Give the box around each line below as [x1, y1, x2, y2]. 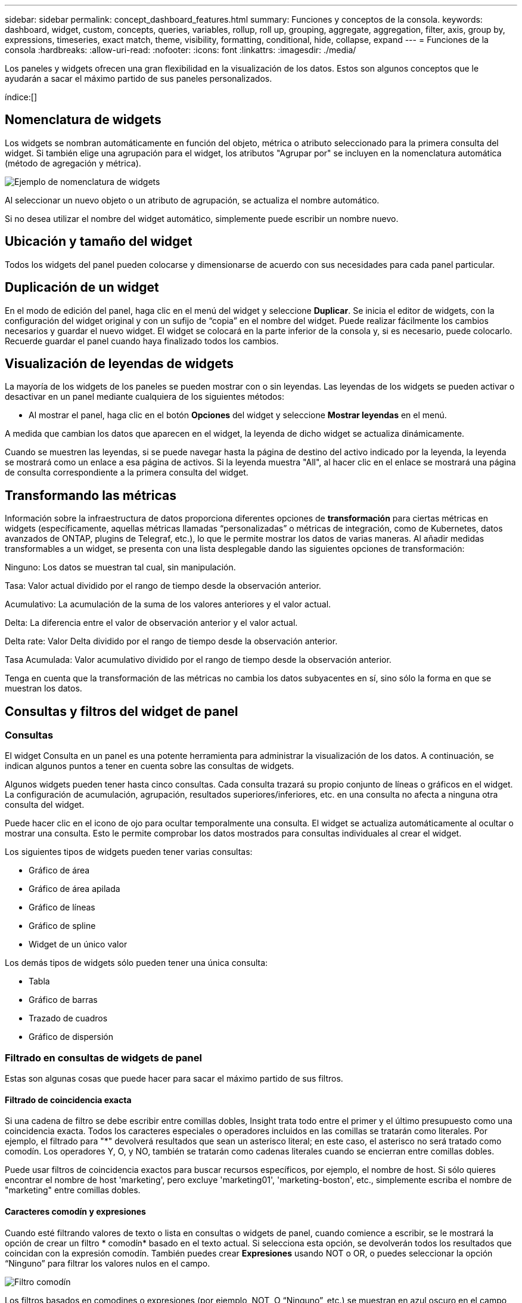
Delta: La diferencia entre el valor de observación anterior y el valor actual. [5, 617, 298, 628]
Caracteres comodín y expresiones [5, 1206, 146, 1217]
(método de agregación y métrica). [5, 158, 141, 168]
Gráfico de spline [29, 921, 96, 931]
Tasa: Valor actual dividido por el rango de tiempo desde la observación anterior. [5, 581, 321, 591]
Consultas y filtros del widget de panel [5, 703, 238, 719]
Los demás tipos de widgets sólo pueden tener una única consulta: [5, 958, 268, 968]
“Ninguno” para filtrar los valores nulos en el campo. [5, 1258, 210, 1268]
